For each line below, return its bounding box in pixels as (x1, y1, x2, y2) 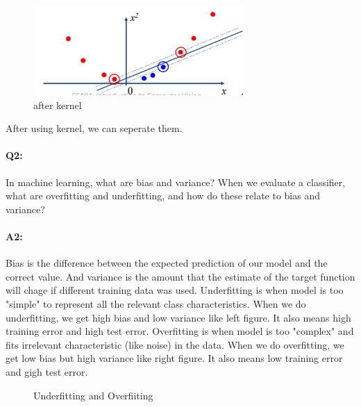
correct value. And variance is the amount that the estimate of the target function (6, 269, 355, 283)
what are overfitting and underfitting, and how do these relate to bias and (6, 188, 321, 203)
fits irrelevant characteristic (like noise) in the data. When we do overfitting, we (6, 337, 344, 351)
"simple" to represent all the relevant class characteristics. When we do (6, 296, 306, 310)
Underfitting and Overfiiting (33, 388, 153, 402)
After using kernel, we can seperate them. (6, 121, 183, 135)
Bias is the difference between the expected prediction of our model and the (6, 256, 328, 270)
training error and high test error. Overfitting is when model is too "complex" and (6, 324, 354, 338)
